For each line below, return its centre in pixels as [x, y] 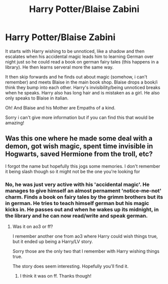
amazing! [15, 122]
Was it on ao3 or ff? [33, 226]
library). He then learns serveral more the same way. [59, 67]
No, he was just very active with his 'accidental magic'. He [77, 184]
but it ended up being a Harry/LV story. [53, 241]
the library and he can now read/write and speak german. [76, 215]
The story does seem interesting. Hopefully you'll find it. [70, 266]
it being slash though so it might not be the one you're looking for [73, 171]
